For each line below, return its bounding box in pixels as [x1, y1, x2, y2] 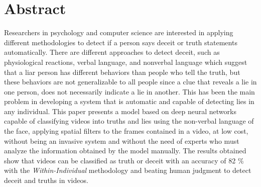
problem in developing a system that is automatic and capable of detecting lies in [4, 96, 254, 107]
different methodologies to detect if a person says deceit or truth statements [4, 37, 237, 47]
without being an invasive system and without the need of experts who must [4, 135, 239, 146]
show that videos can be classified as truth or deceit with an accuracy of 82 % [4, 155, 244, 165]
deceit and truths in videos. [4, 175, 88, 185]
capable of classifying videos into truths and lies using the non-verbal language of [4, 116, 254, 126]
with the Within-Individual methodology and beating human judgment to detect [4, 165, 251, 175]
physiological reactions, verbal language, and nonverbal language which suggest [4, 56, 247, 67]
